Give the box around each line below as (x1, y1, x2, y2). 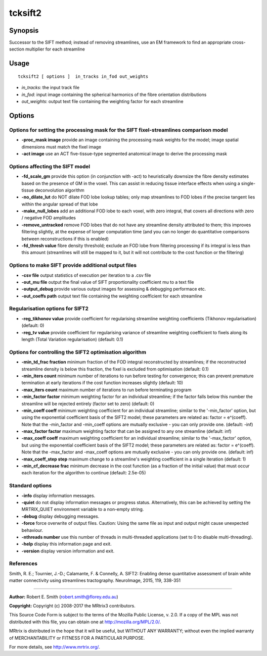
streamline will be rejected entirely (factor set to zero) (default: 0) (21, 401, 155, 406)
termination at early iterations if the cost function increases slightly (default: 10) (21, 380, 183, 386)
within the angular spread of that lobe (21, 201, 98, 207)
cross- (232, 40, 246, 46)
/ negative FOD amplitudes (21, 215, 76, 221)
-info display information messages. (21, 493, 95, 499)
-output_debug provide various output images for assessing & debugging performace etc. (21, 286, 206, 292)
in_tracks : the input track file (21, 85, 80, 91)
